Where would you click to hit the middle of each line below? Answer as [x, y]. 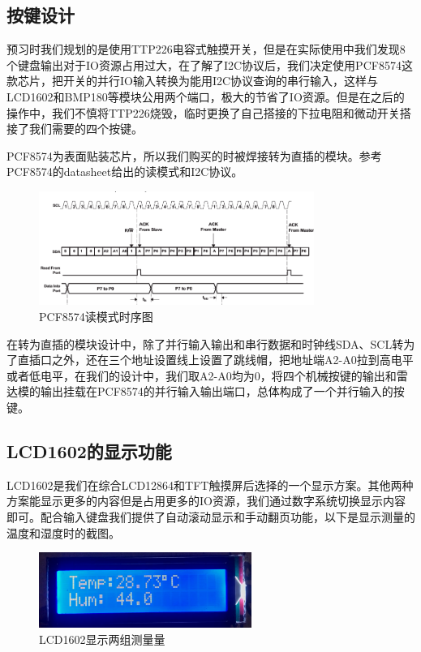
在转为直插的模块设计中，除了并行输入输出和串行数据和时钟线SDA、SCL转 [205, 343]
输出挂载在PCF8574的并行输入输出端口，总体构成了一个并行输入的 [217, 391]
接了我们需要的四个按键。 [75, 129]
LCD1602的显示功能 [89, 450]
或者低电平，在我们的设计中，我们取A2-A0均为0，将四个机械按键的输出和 [202, 375]
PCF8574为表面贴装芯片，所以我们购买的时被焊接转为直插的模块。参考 [194, 155]
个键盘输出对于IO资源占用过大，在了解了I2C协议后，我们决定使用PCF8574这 [210, 64]
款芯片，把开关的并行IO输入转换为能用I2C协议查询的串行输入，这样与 [193, 81]
